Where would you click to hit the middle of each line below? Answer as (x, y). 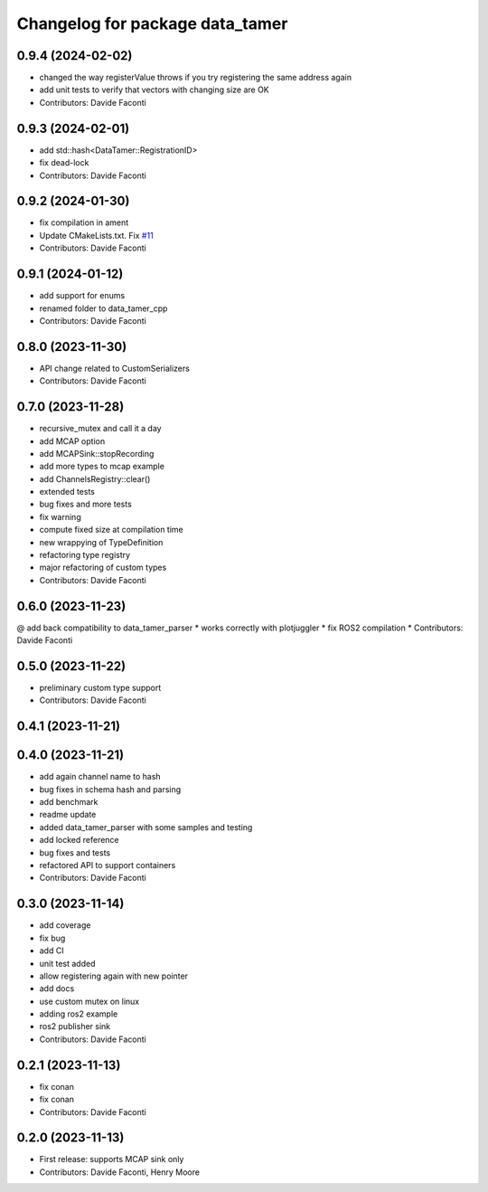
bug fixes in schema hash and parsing (110, 789)
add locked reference (79, 840)
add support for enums (82, 296)
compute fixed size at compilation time (112, 530)
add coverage (65, 925)
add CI (52, 951)
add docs (57, 989)
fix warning (60, 516)
